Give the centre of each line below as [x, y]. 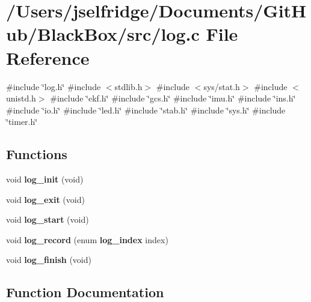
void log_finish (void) [49, 260]
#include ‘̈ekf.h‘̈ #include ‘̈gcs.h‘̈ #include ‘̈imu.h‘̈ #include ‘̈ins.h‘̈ [173, 98]
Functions [37, 154]
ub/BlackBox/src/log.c [103, 34]
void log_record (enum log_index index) [87, 239]
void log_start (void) [48, 219]
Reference [48, 57]
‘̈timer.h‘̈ [22, 122]
